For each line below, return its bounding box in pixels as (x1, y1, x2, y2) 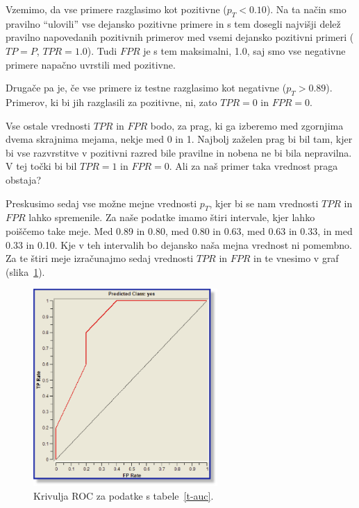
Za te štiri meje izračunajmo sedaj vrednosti (6, 251, 194, 265)
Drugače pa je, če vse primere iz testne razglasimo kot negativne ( (6, 80, 287, 95)
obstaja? (6, 172, 42, 186)
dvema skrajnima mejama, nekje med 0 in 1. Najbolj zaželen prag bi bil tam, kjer (6, 132, 353, 146)
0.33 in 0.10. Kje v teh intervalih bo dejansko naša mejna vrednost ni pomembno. (6, 237, 352, 252)
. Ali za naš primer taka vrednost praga (169, 159, 338, 173)
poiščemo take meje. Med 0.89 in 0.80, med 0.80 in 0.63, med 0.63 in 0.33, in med (6, 223, 353, 238)
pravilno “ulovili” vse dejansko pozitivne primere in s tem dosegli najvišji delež (6, 16, 341, 30)
